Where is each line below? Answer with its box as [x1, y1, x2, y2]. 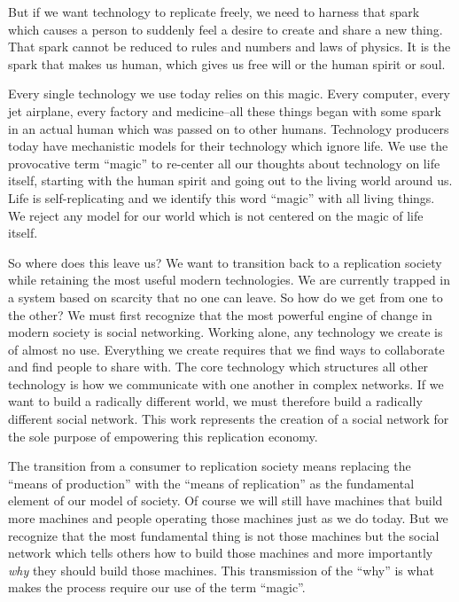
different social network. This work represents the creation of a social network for [8, 410, 449, 428]
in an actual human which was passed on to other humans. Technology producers [8, 119, 449, 137]
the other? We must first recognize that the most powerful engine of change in [8, 305, 432, 324]
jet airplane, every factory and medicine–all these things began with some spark [8, 101, 441, 120]
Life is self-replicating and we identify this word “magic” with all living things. [8, 188, 435, 207]
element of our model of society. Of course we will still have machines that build [8, 491, 443, 510]
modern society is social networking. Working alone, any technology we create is [8, 323, 443, 341]
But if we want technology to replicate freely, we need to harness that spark [8, 3, 420, 20]
